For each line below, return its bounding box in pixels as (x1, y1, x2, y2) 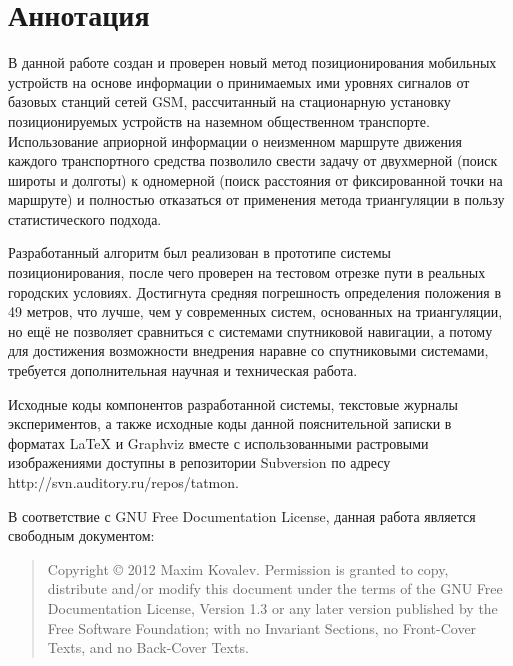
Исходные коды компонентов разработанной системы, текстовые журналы (8, 393, 458, 414)
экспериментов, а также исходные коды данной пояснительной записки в (8, 413, 452, 434)
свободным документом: (8, 525, 155, 546)
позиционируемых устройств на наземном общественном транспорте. (8, 110, 430, 131)
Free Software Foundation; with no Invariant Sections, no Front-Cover (47, 617, 477, 638)
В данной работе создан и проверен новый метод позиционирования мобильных (8, 52, 497, 73)
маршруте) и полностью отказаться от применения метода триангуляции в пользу (8, 189, 505, 210)
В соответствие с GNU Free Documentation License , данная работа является (8, 505, 476, 526)
